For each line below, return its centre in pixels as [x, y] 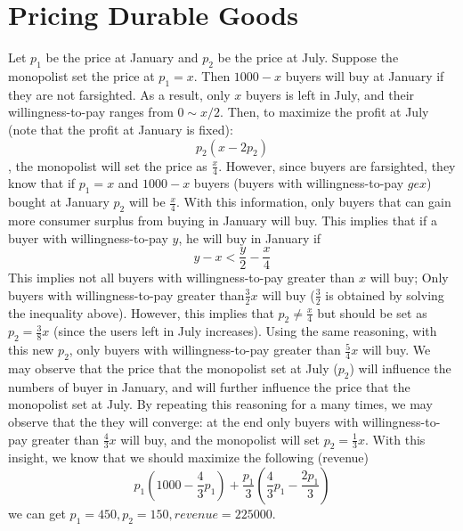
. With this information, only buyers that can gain [314, 202]
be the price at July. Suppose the [308, 57]
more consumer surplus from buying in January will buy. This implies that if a [223, 220]
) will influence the [400, 368]
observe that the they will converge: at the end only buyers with [183, 421]
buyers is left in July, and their [330, 94]
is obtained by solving [385, 294]
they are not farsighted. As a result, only [119, 94]
